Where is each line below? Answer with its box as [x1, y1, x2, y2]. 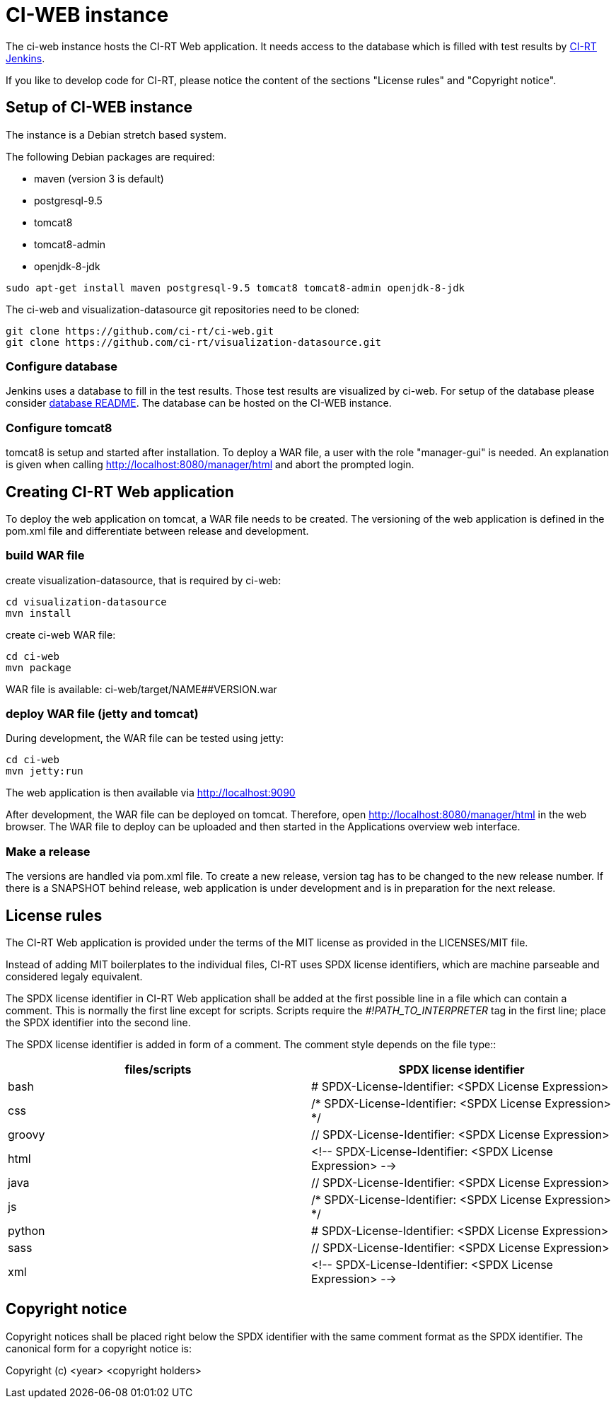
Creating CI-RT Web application [6, 482, 234, 501]
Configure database [6, 359, 118, 373]
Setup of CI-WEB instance [6, 98, 193, 117]
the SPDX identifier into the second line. [6, 1016, 191, 1029]
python [8, 1224, 45, 1238]
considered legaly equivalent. [6, 970, 143, 983]
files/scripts [124, 1062, 192, 1077]
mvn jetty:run [6, 765, 83, 777]
